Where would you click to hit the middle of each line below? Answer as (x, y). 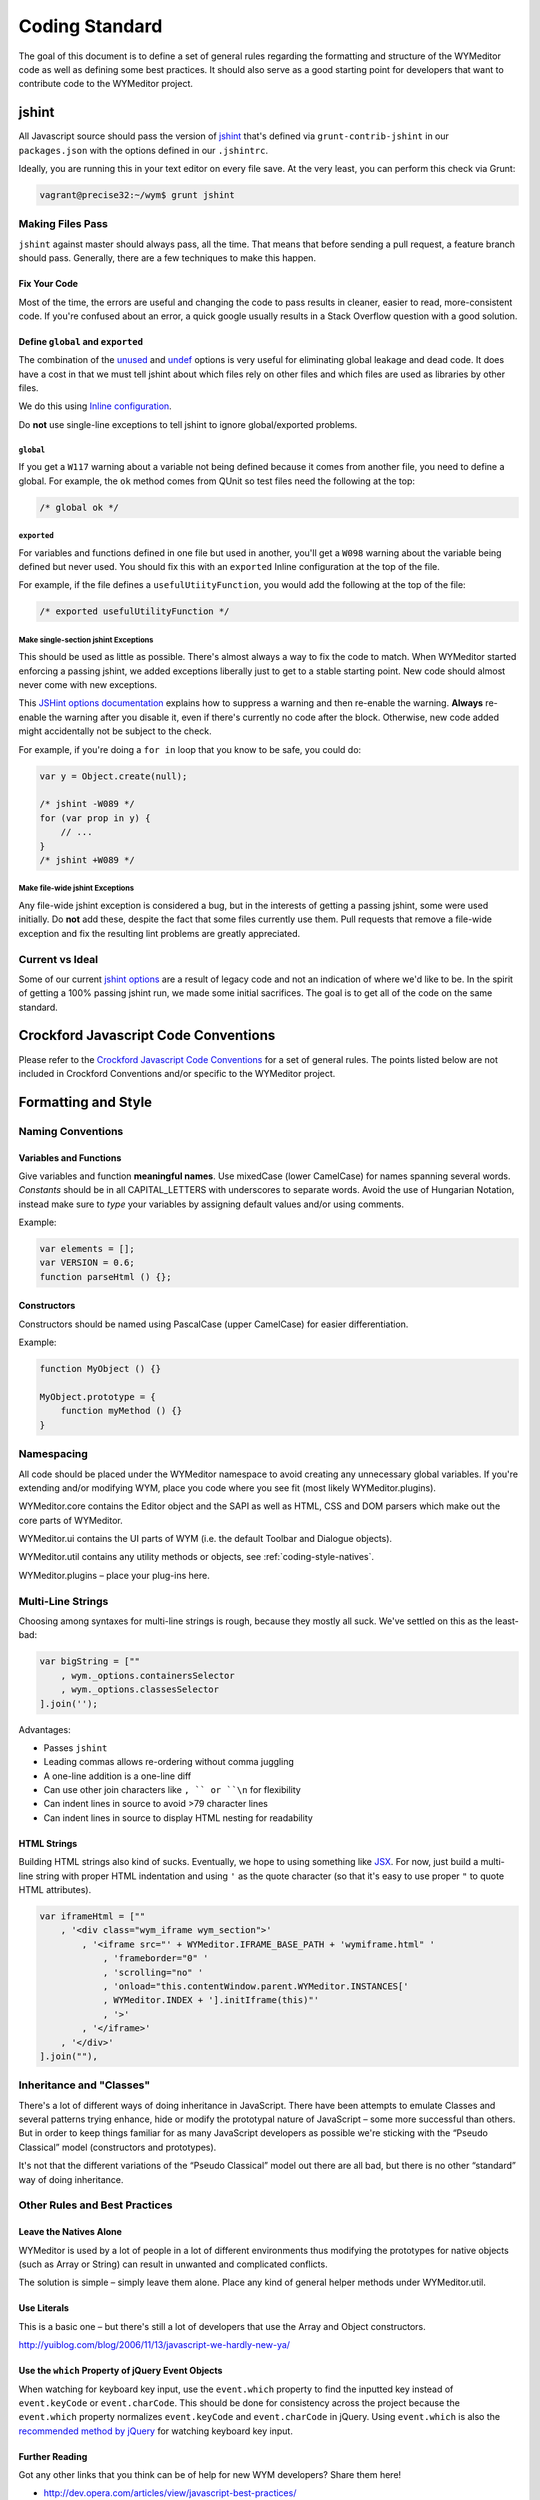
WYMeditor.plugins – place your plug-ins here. (114, 1575)
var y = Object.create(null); (113, 776)
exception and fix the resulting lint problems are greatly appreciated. (159, 933)
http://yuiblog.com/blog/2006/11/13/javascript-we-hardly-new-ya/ (154, 2345)
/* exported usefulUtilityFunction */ (134, 611)
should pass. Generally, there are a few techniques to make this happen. (167, 258)
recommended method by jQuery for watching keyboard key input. (156, 2431)
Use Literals (44, 2308)
